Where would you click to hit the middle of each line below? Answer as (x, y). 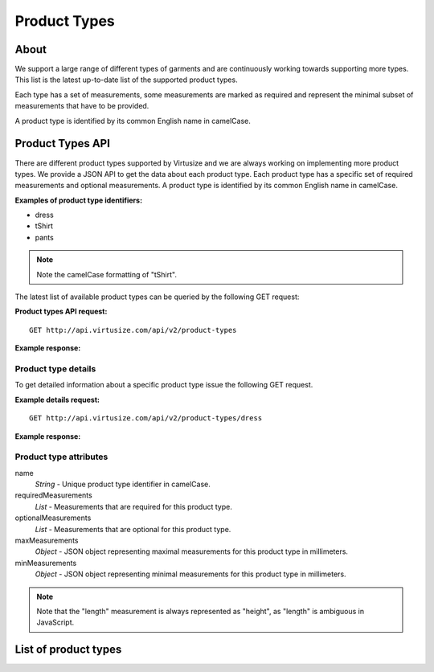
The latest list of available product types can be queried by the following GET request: (157, 297)
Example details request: (57, 400)
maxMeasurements (47, 541)
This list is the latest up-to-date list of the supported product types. (126, 80)
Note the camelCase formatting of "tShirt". (106, 274)
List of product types (68, 650)
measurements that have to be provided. (82, 106)
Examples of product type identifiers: (79, 200)
